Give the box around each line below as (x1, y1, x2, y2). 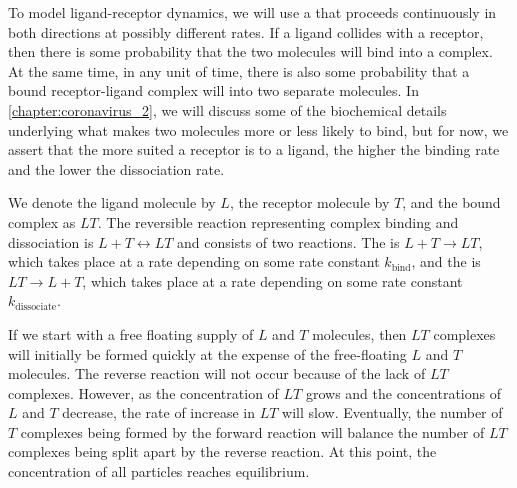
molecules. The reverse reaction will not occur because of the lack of (8, 363, 426, 384)
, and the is (411, 251, 481, 272)
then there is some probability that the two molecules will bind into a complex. (8, 41, 493, 62)
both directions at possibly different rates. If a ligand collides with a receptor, (8, 21, 484, 42)
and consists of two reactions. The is (177, 231, 400, 252)
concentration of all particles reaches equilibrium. (8, 461, 310, 482)
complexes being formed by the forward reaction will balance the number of (20, 421, 485, 442)
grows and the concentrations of (305, 382, 501, 403)
